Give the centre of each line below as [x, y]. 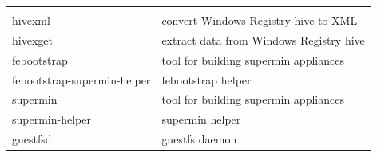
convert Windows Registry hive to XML [260, 20]
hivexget [32, 39]
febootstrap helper [206, 79]
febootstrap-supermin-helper [81, 79]
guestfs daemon [199, 139]
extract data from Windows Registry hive [263, 39]
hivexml [31, 20]
